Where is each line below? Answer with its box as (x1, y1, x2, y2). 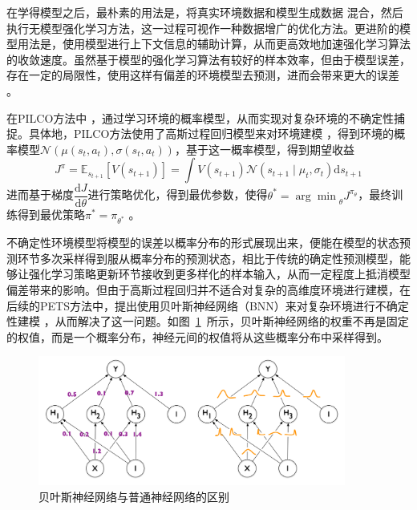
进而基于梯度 (6, 186, 74, 203)
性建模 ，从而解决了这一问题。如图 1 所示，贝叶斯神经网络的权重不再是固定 (6, 313, 409, 330)
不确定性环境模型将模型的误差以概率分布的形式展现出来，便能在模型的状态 (6, 234, 399, 251)
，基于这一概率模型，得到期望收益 (174, 140, 354, 157)
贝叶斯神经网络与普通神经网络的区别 (38, 488, 229, 504)
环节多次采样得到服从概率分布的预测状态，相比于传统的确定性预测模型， (17, 249, 399, 266)
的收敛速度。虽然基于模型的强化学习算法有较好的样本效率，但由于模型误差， (6, 51, 411, 67)
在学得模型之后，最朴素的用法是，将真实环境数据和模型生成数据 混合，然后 (6, 4, 403, 20)
